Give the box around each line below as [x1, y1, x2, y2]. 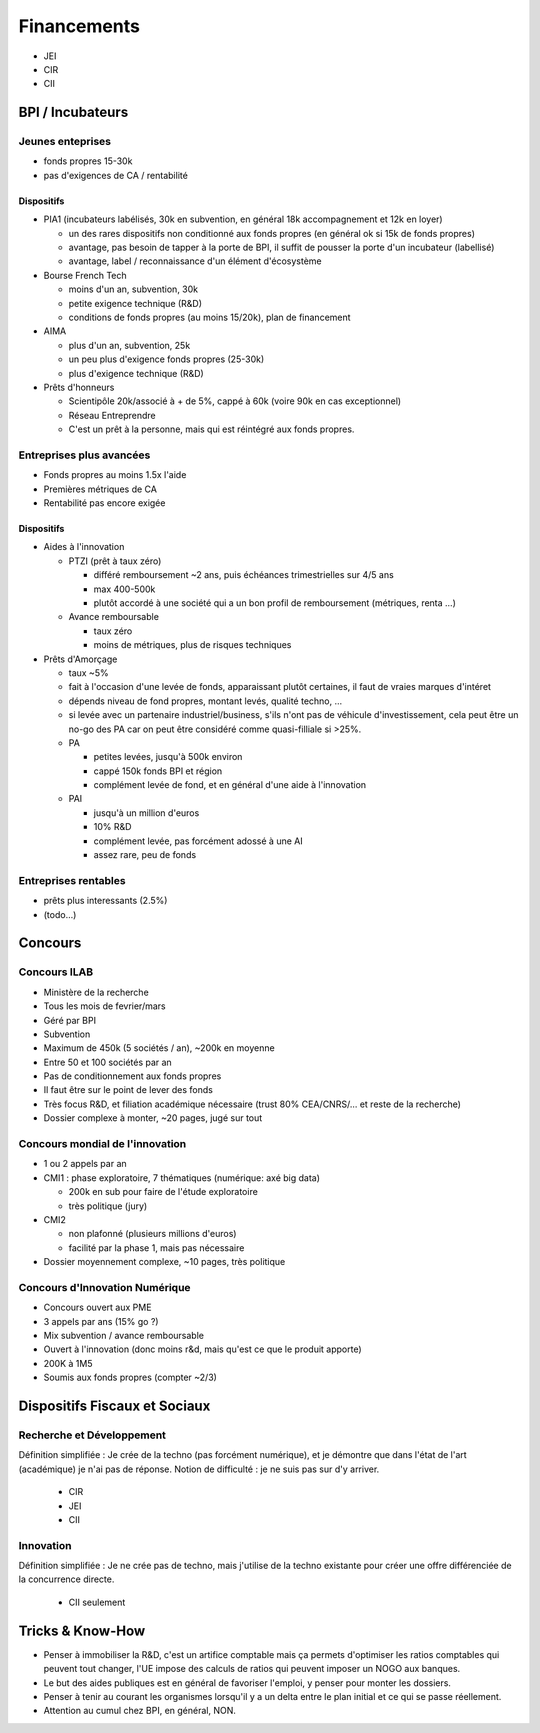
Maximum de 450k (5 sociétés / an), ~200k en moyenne [43, 1042, 275, 1054]
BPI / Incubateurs [18, 104, 129, 121]
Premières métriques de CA [43, 483, 157, 495]
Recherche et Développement [18, 1428, 167, 1442]
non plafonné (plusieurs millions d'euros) [68, 1228, 237, 1240]
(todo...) [43, 908, 77, 920]
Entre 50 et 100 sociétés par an [43, 1056, 172, 1068]
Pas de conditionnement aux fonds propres [43, 1070, 222, 1082]
